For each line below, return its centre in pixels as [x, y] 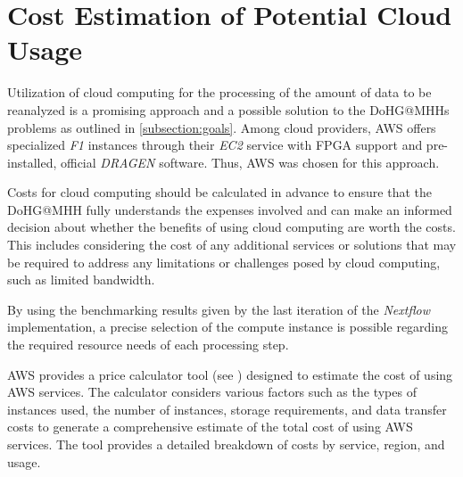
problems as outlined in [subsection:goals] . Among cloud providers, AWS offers [222, 127]
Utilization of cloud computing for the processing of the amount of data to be [219, 92]
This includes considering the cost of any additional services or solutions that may [232, 245]
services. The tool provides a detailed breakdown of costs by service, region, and [226, 444]
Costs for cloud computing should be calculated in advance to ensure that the [219, 192]
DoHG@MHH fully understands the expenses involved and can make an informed [230, 209]
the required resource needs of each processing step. [148, 345]
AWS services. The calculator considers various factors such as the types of [212, 392]
